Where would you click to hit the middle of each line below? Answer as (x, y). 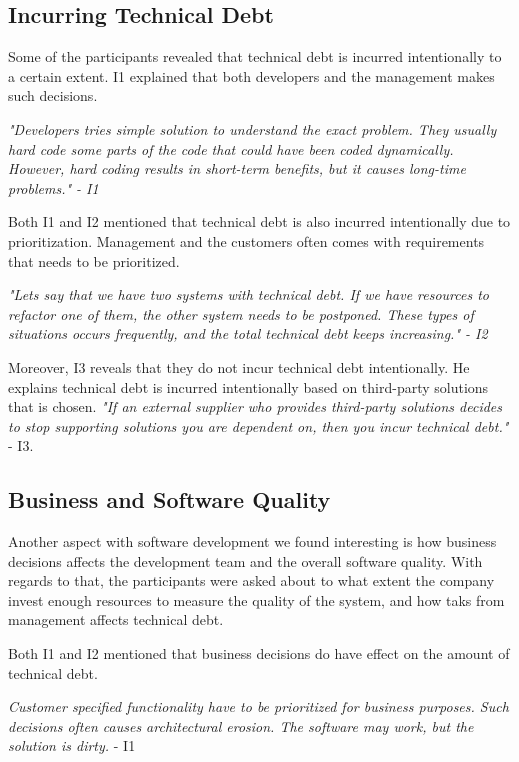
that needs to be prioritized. (94, 260)
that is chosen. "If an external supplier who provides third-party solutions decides (255, 406)
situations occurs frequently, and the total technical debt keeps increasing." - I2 (248, 333)
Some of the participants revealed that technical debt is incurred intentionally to (255, 56)
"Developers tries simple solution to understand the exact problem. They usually (252, 128)
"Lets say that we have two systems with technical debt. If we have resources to (249, 294)
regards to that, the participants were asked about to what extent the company (251, 580)
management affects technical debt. (116, 619)
